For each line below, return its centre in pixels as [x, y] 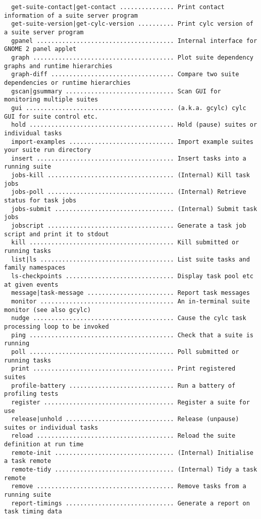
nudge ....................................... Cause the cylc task [129, 318]
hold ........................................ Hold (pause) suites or [134, 125]
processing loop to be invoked [57, 326]
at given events [31, 284]
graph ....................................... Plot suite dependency [132, 57]
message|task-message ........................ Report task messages [130, 293]
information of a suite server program [71, 15]
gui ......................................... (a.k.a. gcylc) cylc [129, 108]
